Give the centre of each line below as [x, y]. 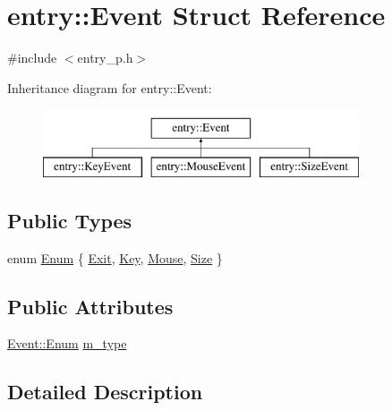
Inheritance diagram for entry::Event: [110, 87]
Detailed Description [105, 392]
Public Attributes [90, 306]
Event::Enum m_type [67, 343]
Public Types [70, 220]
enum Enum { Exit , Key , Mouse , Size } [115, 257]
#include [32, 58]
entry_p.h [105, 58]
